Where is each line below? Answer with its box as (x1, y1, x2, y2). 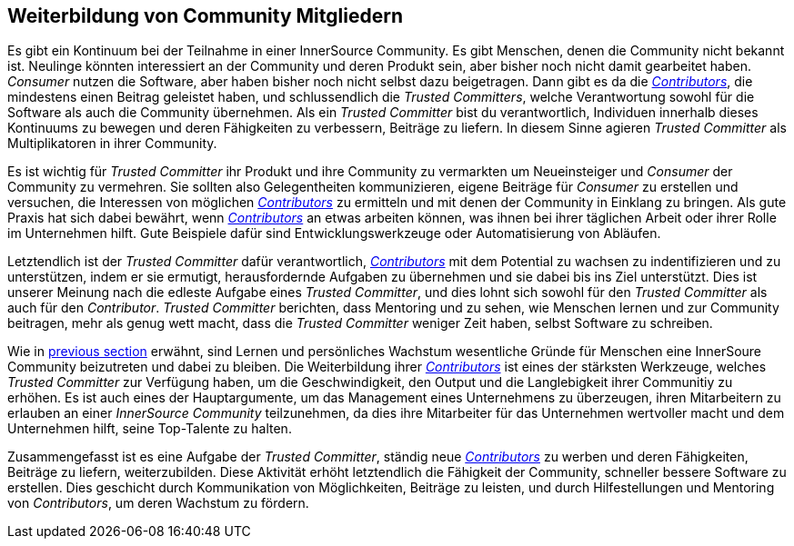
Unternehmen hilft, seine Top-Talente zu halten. (7, 421, 292, 437)
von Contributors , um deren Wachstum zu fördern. (7, 495, 309, 511)
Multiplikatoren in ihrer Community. (7, 135, 217, 152)
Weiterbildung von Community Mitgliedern (7, 5, 403, 27)
